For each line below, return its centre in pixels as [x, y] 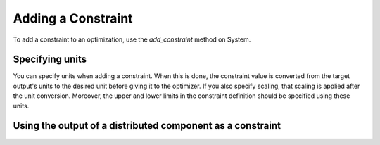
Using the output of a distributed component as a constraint [147, 126]
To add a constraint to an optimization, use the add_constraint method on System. [132, 39]
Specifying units [50, 59]
